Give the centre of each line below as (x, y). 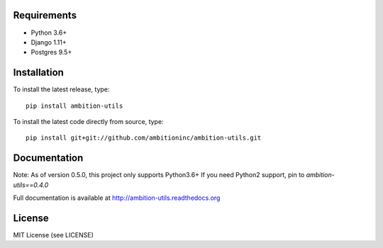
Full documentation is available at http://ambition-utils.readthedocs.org (117, 198)
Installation (38, 73)
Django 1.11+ (49, 42)
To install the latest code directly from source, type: (88, 121)
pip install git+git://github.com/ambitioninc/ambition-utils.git (144, 138)
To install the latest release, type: (61, 89)
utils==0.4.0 (31, 185)
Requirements (45, 15)
